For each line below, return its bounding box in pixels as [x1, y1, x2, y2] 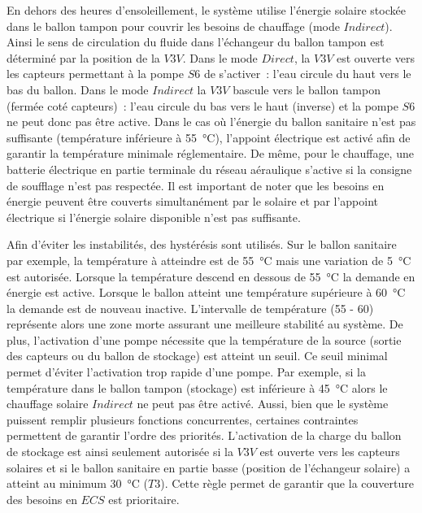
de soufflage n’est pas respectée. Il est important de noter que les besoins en [7, 176, 385, 193]
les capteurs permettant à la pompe [7, 65, 184, 82]
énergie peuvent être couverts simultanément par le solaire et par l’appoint [7, 193, 379, 210]
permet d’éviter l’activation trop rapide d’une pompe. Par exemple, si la [7, 363, 366, 380]
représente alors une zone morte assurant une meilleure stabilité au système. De [7, 315, 403, 333]
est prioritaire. [108, 490, 180, 507]
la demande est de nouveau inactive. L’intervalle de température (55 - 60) [7, 299, 374, 316]
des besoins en [7, 490, 77, 507]
